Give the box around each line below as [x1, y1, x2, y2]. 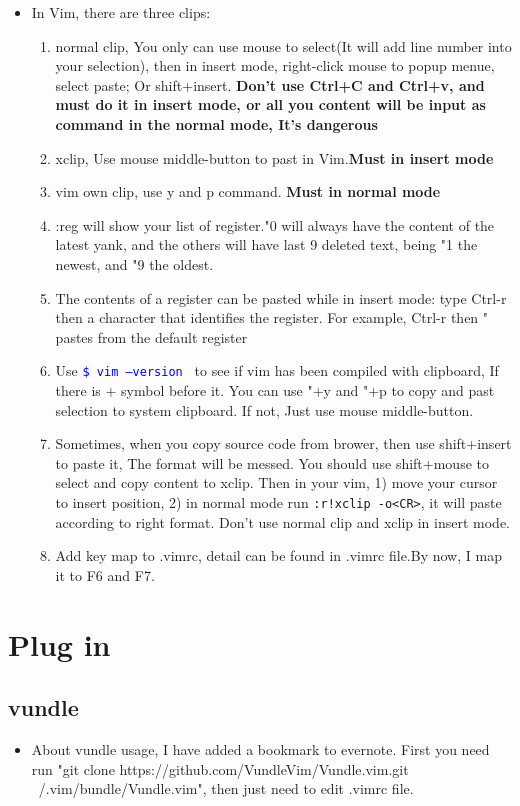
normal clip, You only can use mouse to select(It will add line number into [55, 35, 512, 56]
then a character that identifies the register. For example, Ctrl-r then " [55, 307, 489, 328]
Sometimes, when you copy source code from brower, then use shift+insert [55, 433, 512, 454]
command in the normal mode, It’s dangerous [55, 113, 378, 134]
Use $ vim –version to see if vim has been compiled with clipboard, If [55, 360, 499, 381]
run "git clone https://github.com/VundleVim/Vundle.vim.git [31, 758, 409, 779]
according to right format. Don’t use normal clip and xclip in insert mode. [55, 511, 511, 532]
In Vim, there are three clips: [31, 2, 211, 22]
